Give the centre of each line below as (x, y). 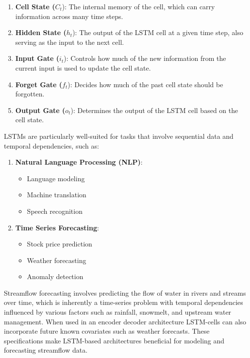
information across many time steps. (69, 16)
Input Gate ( (37, 58)
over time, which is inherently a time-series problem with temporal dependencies (124, 302)
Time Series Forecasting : (57, 227)
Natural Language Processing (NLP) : (79, 162)
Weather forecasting (57, 260)
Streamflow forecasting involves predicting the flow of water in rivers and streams (125, 292)
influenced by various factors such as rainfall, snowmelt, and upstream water (118, 312)
